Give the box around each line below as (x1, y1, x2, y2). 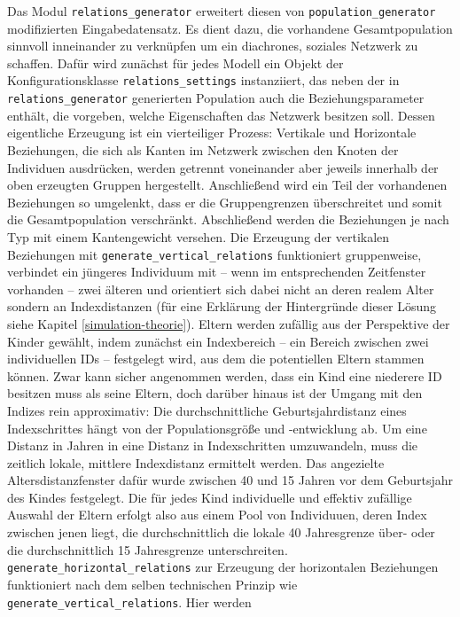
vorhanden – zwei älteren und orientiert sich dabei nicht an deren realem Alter (7, 279, 434, 298)
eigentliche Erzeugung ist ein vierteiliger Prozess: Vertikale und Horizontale (7, 123, 417, 142)
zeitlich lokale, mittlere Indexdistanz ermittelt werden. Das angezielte (7, 453, 385, 472)
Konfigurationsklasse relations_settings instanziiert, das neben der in (7, 71, 400, 90)
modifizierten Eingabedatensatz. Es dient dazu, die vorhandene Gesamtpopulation (7, 19, 453, 37)
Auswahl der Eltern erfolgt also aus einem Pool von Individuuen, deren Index (7, 505, 427, 524)
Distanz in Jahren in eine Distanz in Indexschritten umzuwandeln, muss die (7, 436, 418, 455)
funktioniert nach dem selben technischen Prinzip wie (7, 574, 298, 593)
